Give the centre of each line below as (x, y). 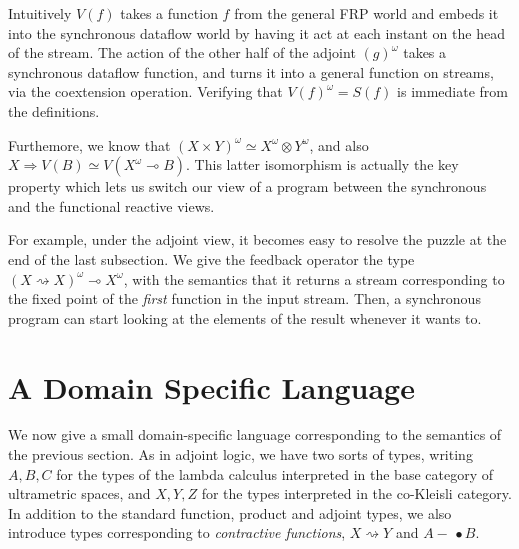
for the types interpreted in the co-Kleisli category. (356, 493)
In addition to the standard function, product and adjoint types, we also (230, 512)
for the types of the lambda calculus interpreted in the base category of (275, 473)
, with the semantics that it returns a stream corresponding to (314, 278)
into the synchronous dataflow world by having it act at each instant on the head (256, 32)
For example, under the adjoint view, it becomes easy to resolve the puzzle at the (257, 239)
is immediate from (453, 91)
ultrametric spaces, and (79, 493)
